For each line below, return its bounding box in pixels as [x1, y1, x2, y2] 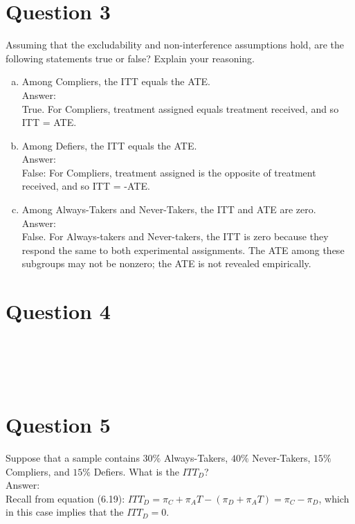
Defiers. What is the [93, 464, 179, 478]
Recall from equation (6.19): [6, 491, 125, 505]
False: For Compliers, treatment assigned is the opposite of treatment [21, 165, 316, 179]
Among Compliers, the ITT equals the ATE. [21, 74, 210, 89]
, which [318, 491, 349, 505]
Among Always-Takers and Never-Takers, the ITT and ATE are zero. [21, 202, 316, 217]
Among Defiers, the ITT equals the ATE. [21, 138, 197, 152]
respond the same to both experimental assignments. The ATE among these [21, 242, 345, 257]
